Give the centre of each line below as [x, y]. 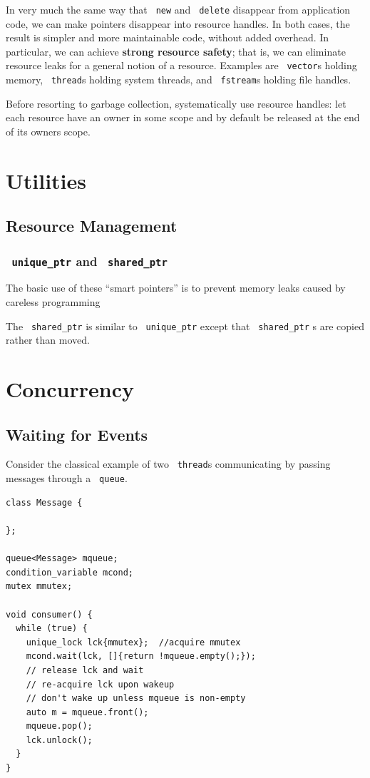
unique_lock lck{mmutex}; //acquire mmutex [133, 642]
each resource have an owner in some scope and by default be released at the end [183, 117]
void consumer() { [49, 614]
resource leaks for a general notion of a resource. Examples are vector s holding [181, 65]
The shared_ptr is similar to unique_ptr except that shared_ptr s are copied [185, 326]
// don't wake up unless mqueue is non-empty [136, 698]
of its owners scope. [48, 131]
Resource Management [92, 226]
